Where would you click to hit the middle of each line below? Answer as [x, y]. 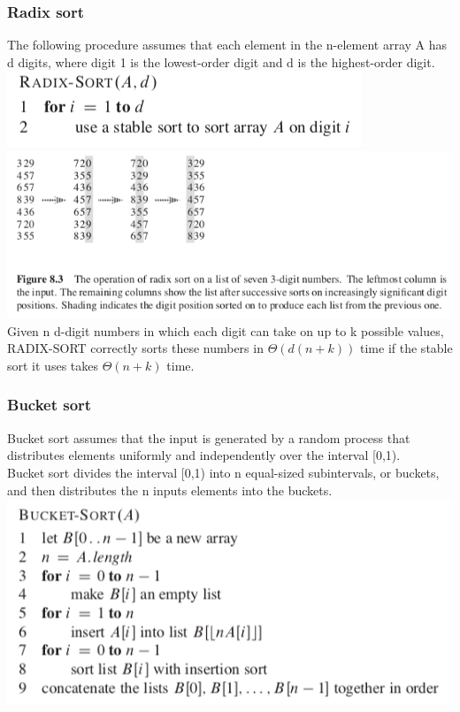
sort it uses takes [53, 365]
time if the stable [406, 348]
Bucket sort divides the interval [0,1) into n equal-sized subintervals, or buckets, [223, 472]
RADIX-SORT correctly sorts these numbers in [135, 348]
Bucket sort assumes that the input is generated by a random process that [209, 437]
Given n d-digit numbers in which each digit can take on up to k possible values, [226, 330]
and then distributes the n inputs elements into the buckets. [170, 490]
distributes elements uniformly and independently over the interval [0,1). [204, 455]
